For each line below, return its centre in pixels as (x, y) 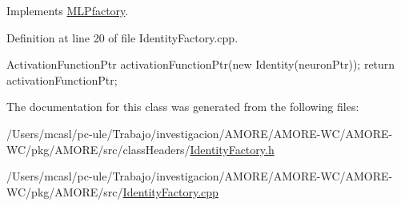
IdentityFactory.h (232, 149)
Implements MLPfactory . (68, 10)
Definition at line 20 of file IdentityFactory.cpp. (122, 37)
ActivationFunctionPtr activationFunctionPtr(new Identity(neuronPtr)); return (201, 64)
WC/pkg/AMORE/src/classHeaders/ (98, 149)
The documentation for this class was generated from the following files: (183, 107)
